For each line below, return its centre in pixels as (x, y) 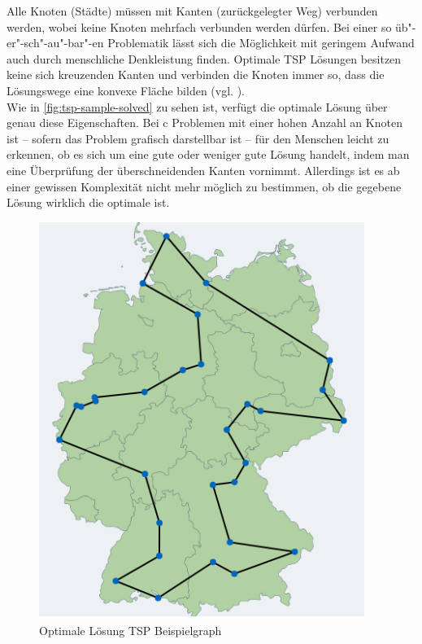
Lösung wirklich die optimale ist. (88, 202)
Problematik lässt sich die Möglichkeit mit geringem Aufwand (261, 43)
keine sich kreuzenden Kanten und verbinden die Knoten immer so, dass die (196, 74)
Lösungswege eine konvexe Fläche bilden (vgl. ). (126, 90)
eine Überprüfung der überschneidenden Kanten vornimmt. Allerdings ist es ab (203, 170)
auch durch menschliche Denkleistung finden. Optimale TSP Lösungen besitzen (204, 58)
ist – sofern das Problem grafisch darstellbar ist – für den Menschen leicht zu (198, 138)
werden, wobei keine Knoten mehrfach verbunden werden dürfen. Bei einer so (199, 26)
